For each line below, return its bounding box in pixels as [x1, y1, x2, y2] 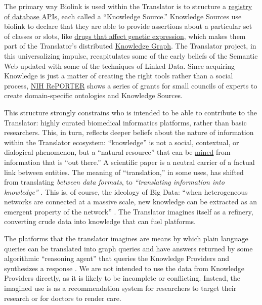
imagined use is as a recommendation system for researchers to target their [4, 283, 237, 293]
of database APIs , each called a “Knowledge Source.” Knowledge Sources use [4, 11, 242, 21]
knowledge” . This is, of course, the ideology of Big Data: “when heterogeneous [4, 186, 248, 197]
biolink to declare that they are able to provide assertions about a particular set [4, 21, 252, 31]
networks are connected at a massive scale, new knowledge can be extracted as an [4, 196, 257, 207]
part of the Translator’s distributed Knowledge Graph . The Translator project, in [4, 40, 256, 51]
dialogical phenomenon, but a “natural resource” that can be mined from [4, 147, 231, 157]
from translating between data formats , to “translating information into [4, 177, 225, 187]
